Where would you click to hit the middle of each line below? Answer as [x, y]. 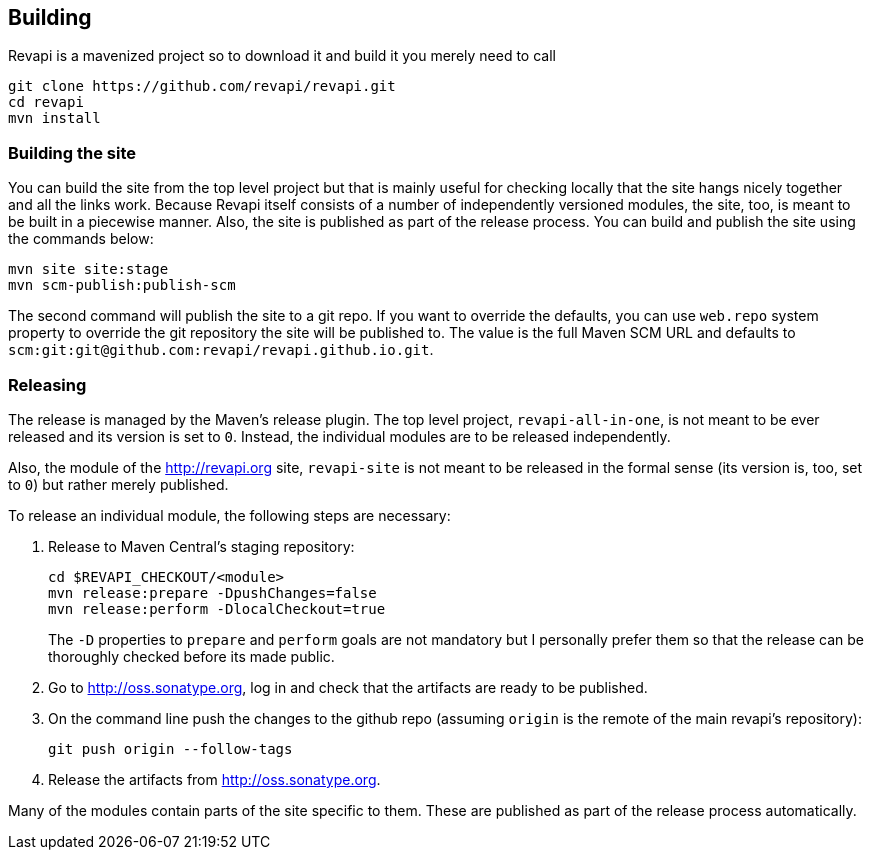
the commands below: [81, 239]
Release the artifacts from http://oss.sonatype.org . [214, 779]
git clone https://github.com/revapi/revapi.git [202, 86]
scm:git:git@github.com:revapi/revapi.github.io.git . [221, 350]
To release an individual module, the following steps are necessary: [229, 515]
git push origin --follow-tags [170, 748]
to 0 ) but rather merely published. [118, 484]
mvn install [54, 118]
